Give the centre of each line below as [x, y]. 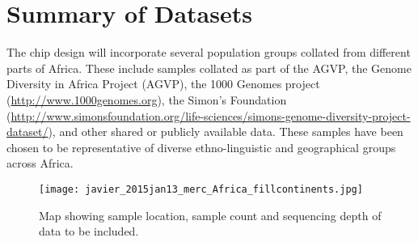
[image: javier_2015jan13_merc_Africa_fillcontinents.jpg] [201, 189]
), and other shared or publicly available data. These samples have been [226, 132]
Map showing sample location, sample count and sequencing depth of [210, 215]
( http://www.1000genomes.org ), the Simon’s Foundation [147, 99]
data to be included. [89, 231]
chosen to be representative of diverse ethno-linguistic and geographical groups [201, 147]
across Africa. [40, 163]
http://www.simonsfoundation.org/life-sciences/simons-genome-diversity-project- [211, 115]
